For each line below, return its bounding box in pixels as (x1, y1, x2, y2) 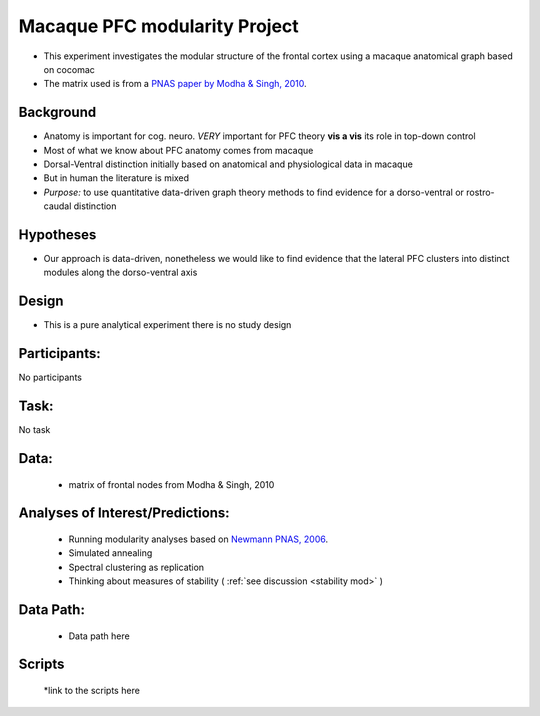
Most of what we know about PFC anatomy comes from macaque (43, 144, 314, 156)
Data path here (68, 630, 130, 642)
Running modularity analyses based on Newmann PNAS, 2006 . (68, 533, 329, 545)
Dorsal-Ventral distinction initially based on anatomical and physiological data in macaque (43, 158, 414, 170)
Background (18, 104, 97, 121)
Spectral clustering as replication (68, 561, 205, 573)
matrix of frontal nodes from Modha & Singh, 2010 (68, 478, 275, 490)
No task (18, 424, 51, 436)
